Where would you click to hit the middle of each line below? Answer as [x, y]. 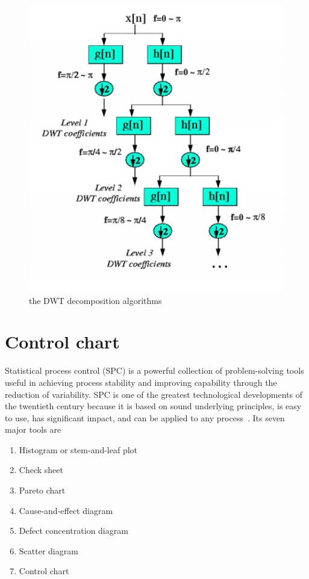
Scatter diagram [48, 550]
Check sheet [41, 470]
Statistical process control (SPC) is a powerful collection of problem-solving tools [154, 370]
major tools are [33, 429]
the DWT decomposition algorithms [95, 300]
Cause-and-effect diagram [66, 510]
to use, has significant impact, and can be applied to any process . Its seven [145, 417]
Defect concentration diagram [73, 531]
